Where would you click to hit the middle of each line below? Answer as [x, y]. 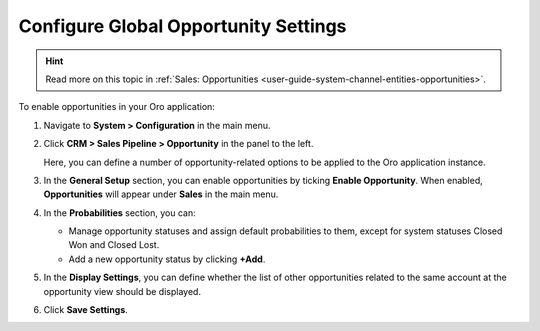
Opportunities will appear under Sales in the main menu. [161, 194]
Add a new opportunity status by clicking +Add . [167, 259]
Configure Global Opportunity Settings [182, 26]
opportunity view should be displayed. [122, 291]
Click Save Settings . [86, 310]
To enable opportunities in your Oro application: [116, 107]
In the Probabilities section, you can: [119, 212]
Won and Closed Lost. [114, 245]
